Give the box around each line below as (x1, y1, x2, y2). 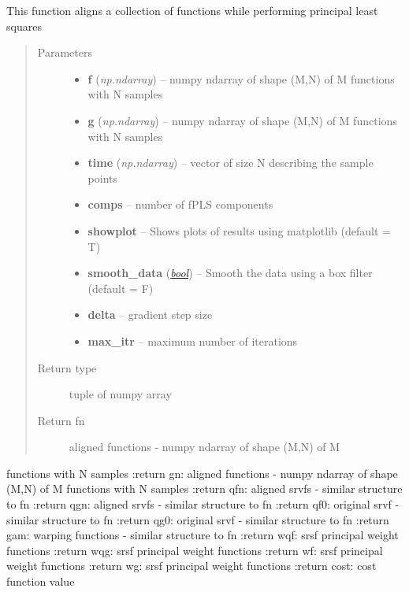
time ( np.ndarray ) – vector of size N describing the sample (87, 154, 374, 171)
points (87, 169, 118, 186)
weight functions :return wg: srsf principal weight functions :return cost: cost (6, 557, 377, 574)
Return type (37, 359, 97, 376)
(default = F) (87, 279, 154, 296)
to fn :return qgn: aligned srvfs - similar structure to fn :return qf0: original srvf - (6, 496, 400, 512)
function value (6, 573, 75, 590)
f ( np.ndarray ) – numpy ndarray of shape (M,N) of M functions (87, 70, 395, 87)
